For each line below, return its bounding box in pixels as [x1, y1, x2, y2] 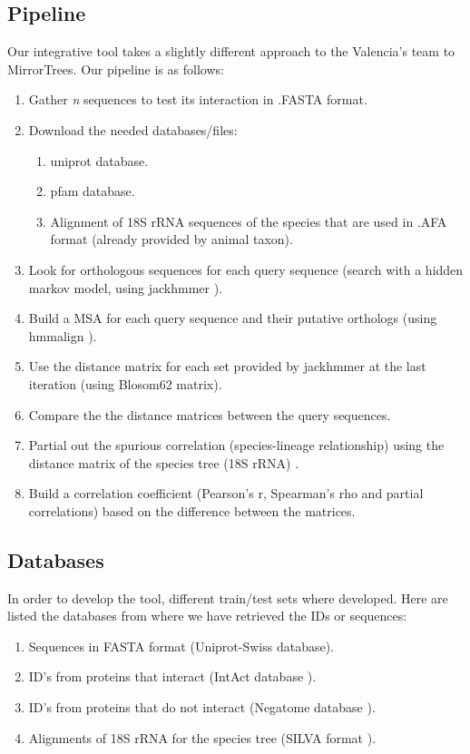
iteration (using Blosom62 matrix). [28, 374, 222, 393]
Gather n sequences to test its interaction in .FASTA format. [28, 90, 367, 109]
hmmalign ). [28, 326, 97, 345]
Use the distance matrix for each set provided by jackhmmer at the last [28, 357, 426, 376]
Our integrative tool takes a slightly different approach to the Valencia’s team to [7, 42, 455, 61]
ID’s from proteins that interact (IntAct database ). [28, 667, 317, 686]
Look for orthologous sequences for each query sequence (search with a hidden [28, 259, 464, 279]
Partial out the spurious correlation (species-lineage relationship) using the [28, 436, 445, 455]
